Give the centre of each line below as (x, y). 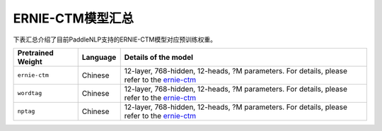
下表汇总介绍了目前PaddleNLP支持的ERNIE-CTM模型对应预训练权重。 (115, 39)
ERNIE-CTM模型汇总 (74, 18)
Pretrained (36, 53)
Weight (30, 61)
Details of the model (159, 57)
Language (99, 57)
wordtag (30, 93)
